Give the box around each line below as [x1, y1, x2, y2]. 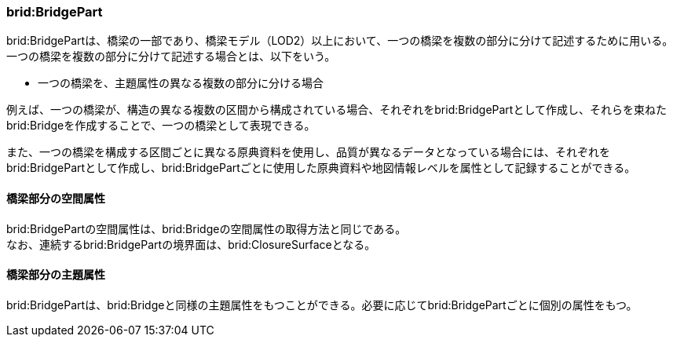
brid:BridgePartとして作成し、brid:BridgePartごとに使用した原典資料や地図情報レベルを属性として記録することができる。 [6, 161, 636, 175]
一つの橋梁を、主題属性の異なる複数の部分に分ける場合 [38, 76, 324, 90]
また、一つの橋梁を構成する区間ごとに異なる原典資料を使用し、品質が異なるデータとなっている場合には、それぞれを [6, 145, 610, 159]
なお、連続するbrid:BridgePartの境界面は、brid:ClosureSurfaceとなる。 [6, 237, 376, 251]
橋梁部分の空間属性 [6, 191, 105, 205]
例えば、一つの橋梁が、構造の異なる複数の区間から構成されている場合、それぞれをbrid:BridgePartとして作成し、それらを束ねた [6, 103, 668, 117]
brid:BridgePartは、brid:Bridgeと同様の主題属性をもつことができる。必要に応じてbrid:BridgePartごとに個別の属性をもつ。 [6, 297, 638, 312]
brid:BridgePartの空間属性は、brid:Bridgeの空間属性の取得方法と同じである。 [6, 221, 407, 235]
